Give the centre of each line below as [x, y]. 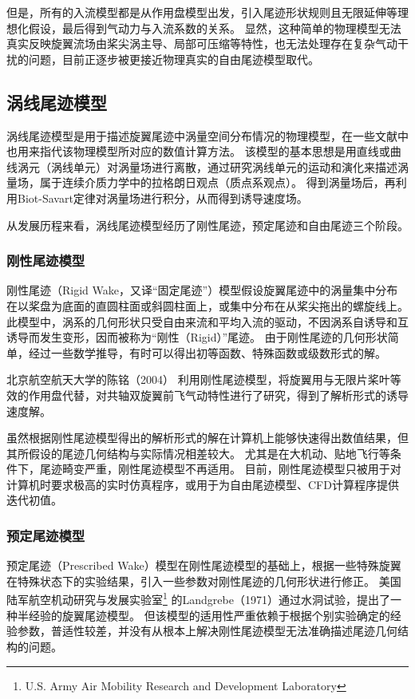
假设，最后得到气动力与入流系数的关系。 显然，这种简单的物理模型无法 [215, 28]
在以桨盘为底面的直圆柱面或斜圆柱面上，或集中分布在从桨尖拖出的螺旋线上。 [207, 305]
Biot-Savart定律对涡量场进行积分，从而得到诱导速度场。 [162, 197]
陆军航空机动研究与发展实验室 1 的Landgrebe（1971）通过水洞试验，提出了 [198, 598]
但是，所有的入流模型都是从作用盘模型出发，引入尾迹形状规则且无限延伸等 [202, 12]
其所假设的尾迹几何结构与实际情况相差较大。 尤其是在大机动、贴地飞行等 [198, 453]
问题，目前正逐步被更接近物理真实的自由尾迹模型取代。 [174, 59]
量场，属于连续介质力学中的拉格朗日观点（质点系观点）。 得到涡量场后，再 [201, 182]
